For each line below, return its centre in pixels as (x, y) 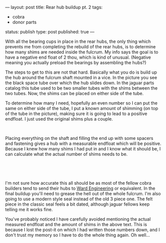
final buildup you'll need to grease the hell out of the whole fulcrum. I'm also (83, 193)
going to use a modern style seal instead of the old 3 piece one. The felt (79, 199)
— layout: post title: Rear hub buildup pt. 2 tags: (54, 7)
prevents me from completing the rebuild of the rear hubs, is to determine (81, 47)
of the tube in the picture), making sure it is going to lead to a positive (76, 114)
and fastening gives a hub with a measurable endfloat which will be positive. (83, 143)
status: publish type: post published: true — (50, 32)
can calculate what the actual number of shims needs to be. (66, 154)
